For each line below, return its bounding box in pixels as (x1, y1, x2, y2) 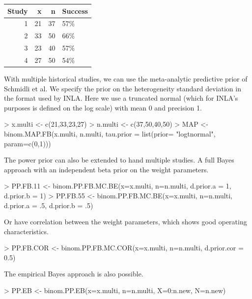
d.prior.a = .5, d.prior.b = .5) (4, 200, 93, 210)
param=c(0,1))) (4, 138, 51, 148)
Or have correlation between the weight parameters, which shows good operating (4, 217, 247, 227)
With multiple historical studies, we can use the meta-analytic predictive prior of (4, 73, 248, 83)
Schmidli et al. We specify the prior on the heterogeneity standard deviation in (4, 83, 241, 93)
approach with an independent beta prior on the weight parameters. (4, 164, 209, 174)
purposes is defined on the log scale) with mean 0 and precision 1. (4, 102, 202, 112)
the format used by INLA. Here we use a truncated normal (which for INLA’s (4, 93, 238, 103)
